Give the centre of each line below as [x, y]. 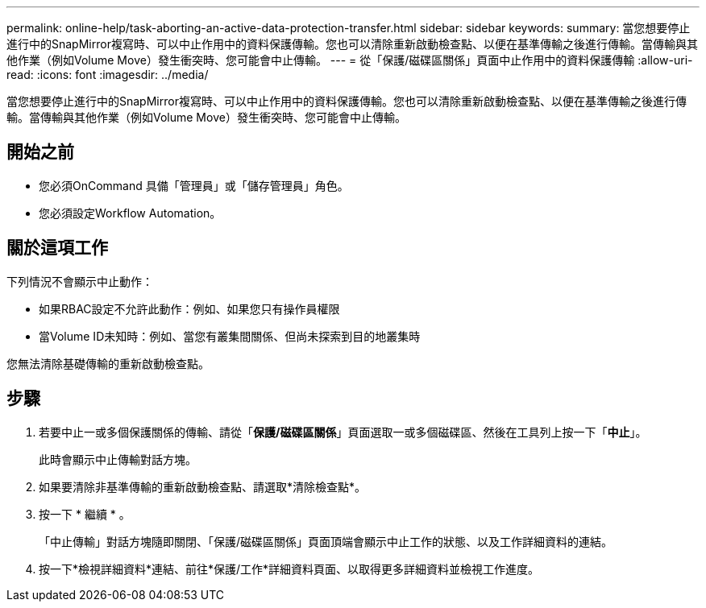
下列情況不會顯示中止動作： [80, 281]
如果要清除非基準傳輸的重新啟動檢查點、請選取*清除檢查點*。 [203, 486]
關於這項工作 [57, 248]
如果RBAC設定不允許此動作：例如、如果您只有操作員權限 [189, 308]
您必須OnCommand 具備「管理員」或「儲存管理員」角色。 [194, 185]
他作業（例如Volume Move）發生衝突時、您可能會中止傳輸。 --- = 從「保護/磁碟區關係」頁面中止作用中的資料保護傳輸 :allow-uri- [350, 60]
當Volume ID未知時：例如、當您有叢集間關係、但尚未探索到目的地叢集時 [230, 336]
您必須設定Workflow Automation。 [130, 213]
